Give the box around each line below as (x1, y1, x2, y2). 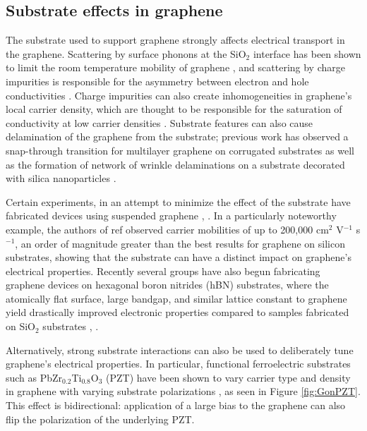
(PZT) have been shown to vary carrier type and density (105, 370, 351, 384)
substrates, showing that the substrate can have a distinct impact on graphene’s (6, 250, 351, 265)
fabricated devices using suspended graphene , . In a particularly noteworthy (6, 208, 337, 223)
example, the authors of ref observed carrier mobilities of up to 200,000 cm (6, 221, 329, 236)
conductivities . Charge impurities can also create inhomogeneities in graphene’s (6, 87, 352, 102)
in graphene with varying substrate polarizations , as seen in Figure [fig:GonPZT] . (6, 384, 361, 399)
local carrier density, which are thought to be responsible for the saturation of (6, 102, 342, 116)
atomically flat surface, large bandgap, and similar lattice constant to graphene (6, 291, 347, 305)
